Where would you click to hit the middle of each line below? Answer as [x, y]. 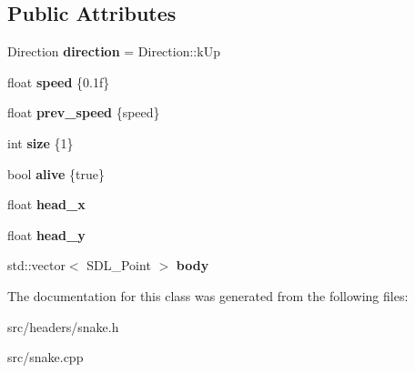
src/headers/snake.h [63, 326]
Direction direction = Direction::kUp [114, 51]
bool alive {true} [56, 173]
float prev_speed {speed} [84, 112]
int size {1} [40, 142]
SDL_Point [119, 265]
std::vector [36, 265]
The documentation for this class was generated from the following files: [208, 295]
